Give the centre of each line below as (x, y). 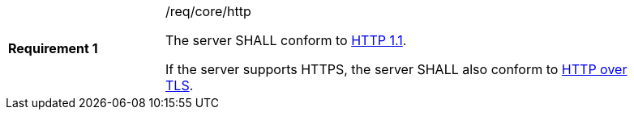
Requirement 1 (53, 48)
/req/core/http (208, 11)
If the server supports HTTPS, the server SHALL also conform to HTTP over (396, 69)
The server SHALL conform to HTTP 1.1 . (286, 40)
